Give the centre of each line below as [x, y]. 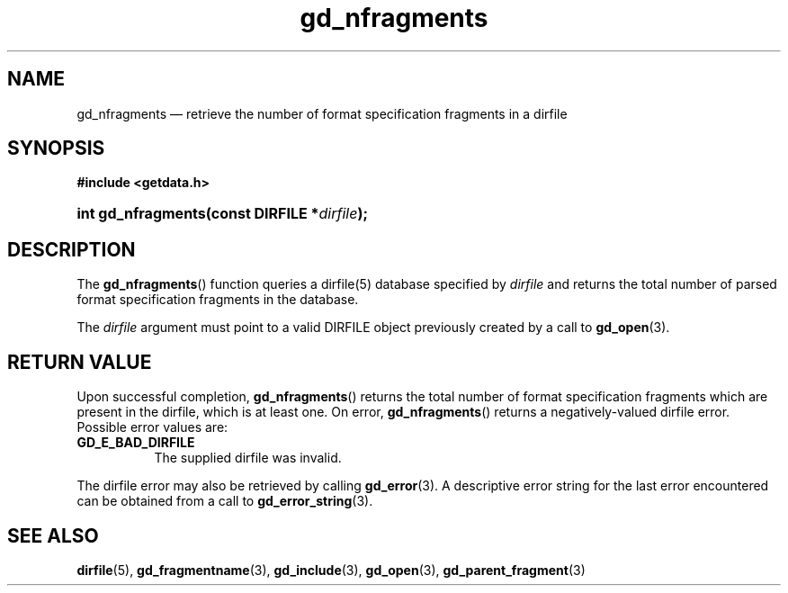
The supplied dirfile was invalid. [248, 458]
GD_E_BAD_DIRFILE [136, 443]
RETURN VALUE [80, 362]
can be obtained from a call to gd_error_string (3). [225, 501]
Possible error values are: [152, 427]
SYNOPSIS [56, 148]
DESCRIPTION [72, 249]
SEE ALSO [53, 535]
